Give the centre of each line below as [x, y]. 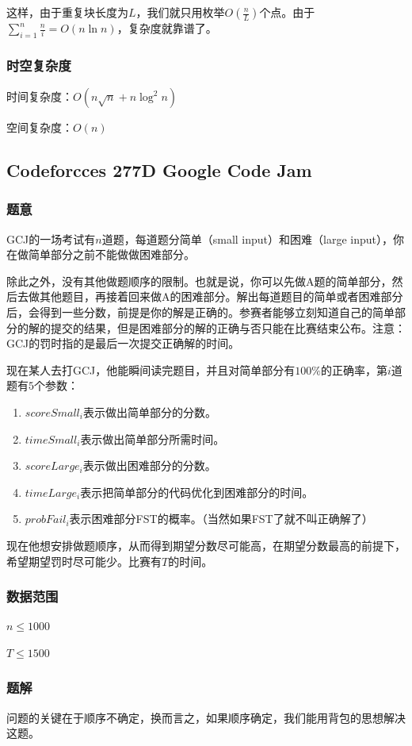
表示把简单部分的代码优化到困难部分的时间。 [197, 492]
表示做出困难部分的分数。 [149, 465]
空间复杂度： [40, 127]
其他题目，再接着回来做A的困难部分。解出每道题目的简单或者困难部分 [221, 296]
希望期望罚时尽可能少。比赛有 [84, 561]
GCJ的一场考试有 [51, 238]
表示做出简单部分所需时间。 [153, 438]
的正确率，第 [354, 369]
